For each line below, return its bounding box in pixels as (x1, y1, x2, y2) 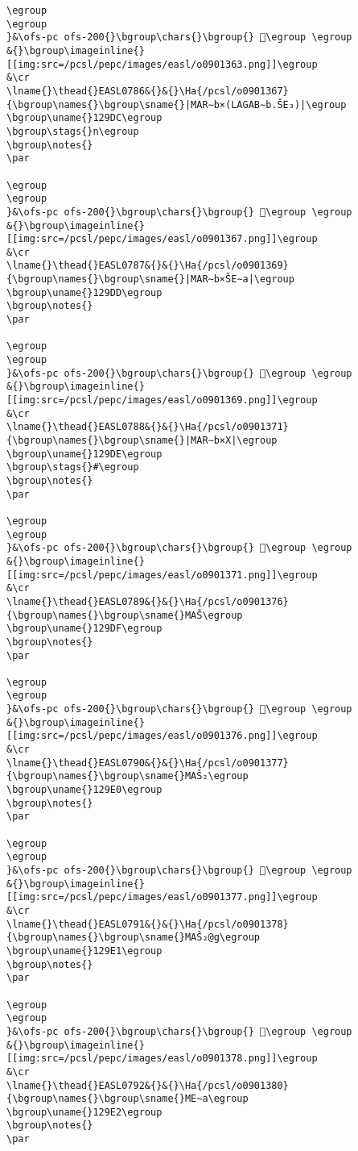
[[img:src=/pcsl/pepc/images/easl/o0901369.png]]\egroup (6, 394, 318, 407)
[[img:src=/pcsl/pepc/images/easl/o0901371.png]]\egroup (6, 569, 318, 581)
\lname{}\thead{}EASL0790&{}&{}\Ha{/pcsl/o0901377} (6, 757, 289, 769)
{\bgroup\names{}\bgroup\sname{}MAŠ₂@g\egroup (6, 932, 260, 944)
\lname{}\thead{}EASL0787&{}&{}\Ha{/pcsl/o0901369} (6, 260, 289, 272)
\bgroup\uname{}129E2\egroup (6, 1106, 163, 1118)
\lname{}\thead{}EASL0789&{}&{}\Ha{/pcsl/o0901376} (6, 595, 289, 607)
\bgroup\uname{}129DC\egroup (6, 112, 163, 124)
